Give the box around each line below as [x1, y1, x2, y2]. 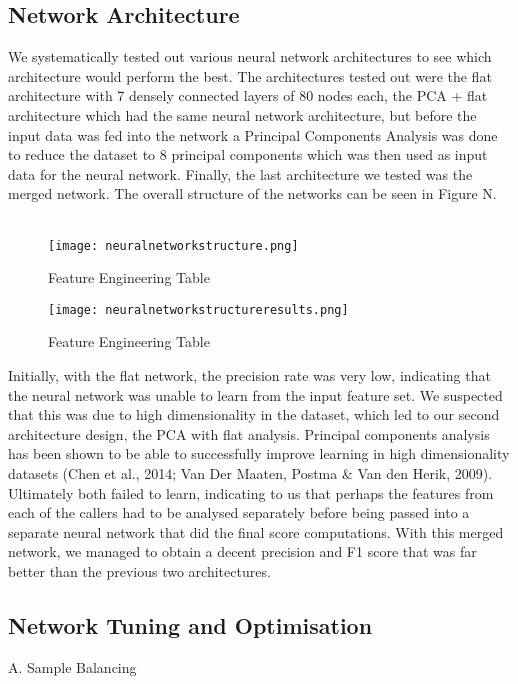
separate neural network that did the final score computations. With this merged [8, 521, 504, 542]
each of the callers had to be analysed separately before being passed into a [8, 502, 470, 523]
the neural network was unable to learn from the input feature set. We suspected [8, 384, 503, 405]
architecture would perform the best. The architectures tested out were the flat [8, 65, 492, 86]
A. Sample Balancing [8, 656, 137, 677]
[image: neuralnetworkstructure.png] [48, 238, 299, 253]
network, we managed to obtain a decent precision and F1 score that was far [8, 541, 477, 562]
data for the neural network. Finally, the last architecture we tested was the [8, 163, 473, 184]
